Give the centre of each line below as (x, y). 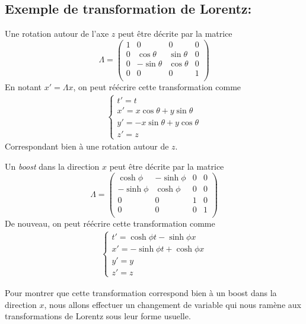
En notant (23, 87)
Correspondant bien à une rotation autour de (87, 146)
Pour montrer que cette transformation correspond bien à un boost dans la (141, 292)
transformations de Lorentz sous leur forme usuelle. (98, 316)
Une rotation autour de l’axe (57, 34)
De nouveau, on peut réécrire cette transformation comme (110, 223)
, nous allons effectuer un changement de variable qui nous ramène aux (173, 304)
